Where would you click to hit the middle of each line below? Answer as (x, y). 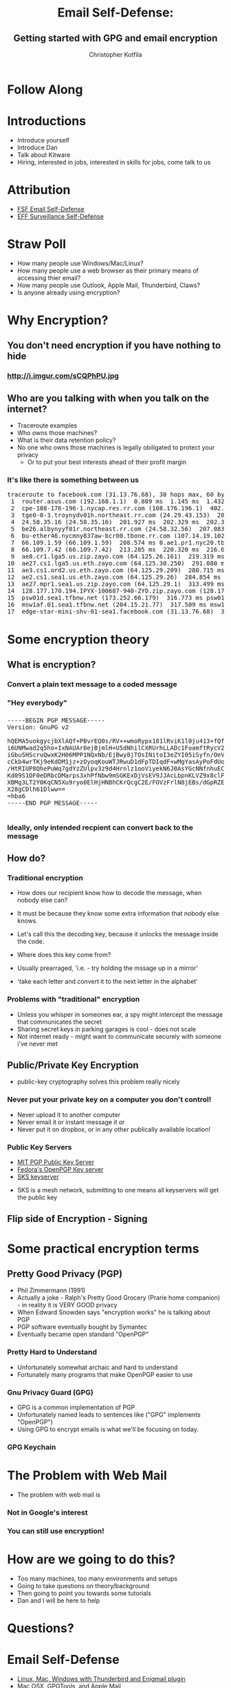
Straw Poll (37, 244)
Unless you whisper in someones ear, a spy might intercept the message (120, 1014)
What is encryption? (52, 665)
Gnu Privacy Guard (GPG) (51, 1392)
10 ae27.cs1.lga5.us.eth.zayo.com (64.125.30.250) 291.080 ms (118, 563)
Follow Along (45, 89)
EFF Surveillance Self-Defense (60, 216)
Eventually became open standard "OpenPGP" (83, 1334)
